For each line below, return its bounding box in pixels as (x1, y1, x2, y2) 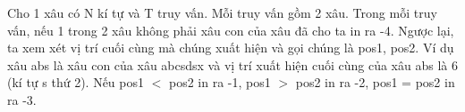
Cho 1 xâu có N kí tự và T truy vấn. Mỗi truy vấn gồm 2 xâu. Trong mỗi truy (7, 4, 437, 21)
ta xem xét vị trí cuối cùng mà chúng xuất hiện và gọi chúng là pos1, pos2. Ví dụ (7, 38, 454, 57)
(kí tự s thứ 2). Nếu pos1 (7, 73, 144, 92)
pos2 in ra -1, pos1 (168, 73, 271, 92)
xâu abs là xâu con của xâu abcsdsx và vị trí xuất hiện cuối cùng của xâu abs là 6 (7, 55, 458, 74)
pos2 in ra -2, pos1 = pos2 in (295, 73, 455, 92)
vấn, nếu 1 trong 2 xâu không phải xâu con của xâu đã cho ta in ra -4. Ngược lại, (7, 20, 454, 39)
